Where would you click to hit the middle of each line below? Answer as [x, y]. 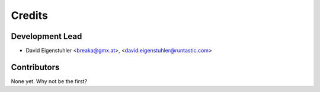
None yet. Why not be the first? [49, 81]
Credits [30, 15]
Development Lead [47, 36]
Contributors [35, 67]
